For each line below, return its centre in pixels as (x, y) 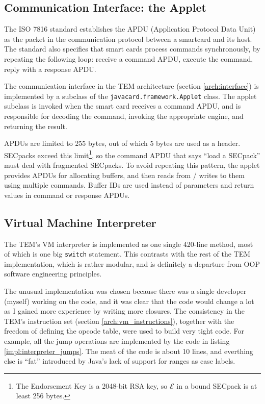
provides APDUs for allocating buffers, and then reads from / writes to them (124, 175)
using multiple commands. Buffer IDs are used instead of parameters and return (129, 185)
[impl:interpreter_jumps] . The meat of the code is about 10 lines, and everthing (129, 351)
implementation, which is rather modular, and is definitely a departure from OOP (132, 263)
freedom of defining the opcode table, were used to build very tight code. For (124, 331)
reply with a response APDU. (50, 69)
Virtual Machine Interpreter (80, 222)
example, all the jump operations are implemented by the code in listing (117, 341)
